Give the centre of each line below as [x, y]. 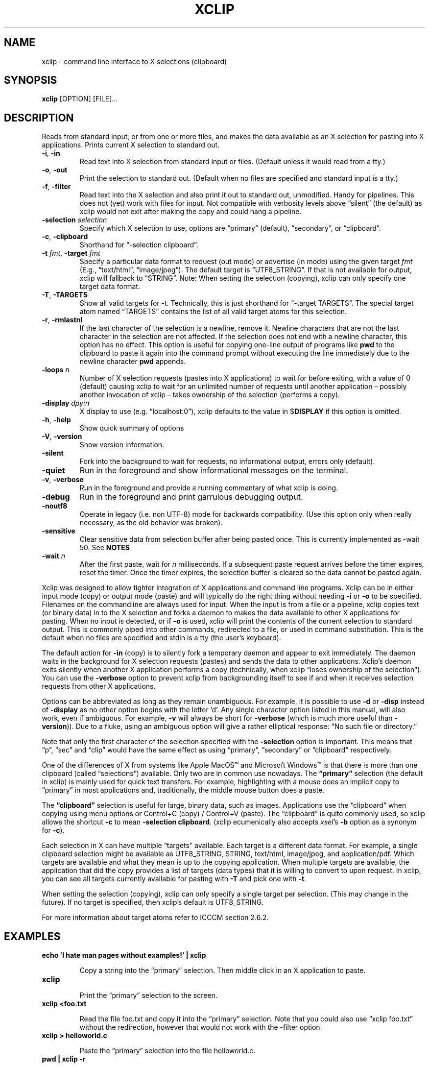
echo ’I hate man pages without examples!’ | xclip [124, 955]
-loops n [56, 370]
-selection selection [74, 220]
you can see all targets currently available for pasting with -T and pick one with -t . [174, 879]
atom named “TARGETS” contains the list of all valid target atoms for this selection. [213, 312]
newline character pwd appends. [133, 362]
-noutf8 [55, 506]
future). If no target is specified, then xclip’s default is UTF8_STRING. [153, 902]
